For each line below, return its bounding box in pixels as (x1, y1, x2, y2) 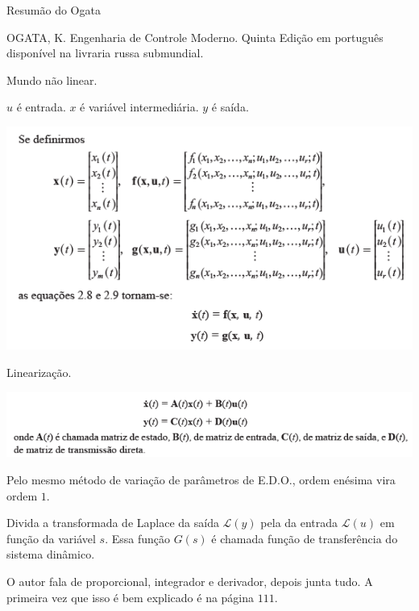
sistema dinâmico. (6, 546, 95, 563)
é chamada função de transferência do (211, 529, 398, 546)
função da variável (6, 529, 96, 546)
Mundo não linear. (6, 71, 97, 88)
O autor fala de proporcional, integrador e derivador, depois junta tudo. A (6, 573, 373, 590)
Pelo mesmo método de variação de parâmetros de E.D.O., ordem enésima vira (6, 471, 396, 488)
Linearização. (6, 363, 72, 380)
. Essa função (105, 529, 170, 546)
